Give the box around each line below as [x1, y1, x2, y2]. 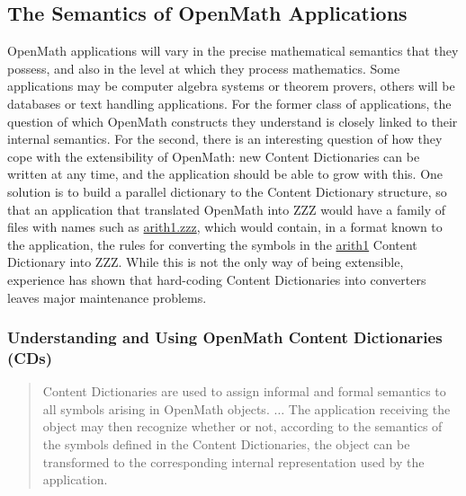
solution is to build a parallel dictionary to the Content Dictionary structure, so [7, 182, 447, 200]
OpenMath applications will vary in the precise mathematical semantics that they [7, 41, 459, 60]
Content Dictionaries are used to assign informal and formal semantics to [42, 382, 446, 401]
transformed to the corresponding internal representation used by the [42, 452, 425, 471]
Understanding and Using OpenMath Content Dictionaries [7, 326, 443, 349]
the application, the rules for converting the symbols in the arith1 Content [7, 235, 417, 253]
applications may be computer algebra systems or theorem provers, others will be [7, 76, 455, 95]
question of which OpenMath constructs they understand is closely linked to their [7, 111, 458, 130]
